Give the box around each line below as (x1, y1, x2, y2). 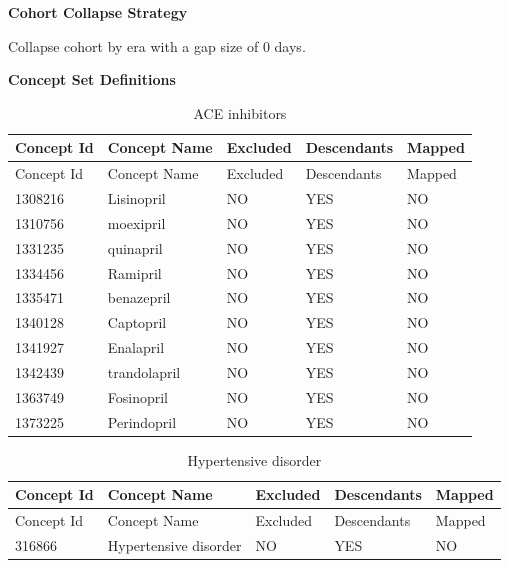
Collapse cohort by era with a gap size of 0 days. (8, 35, 306, 56)
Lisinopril (107, 188, 166, 209)
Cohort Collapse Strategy (8, 2, 188, 22)
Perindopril (107, 411, 177, 432)
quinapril (107, 237, 163, 258)
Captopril (107, 312, 167, 333)
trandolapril (107, 361, 181, 382)
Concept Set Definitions (8, 69, 176, 90)
